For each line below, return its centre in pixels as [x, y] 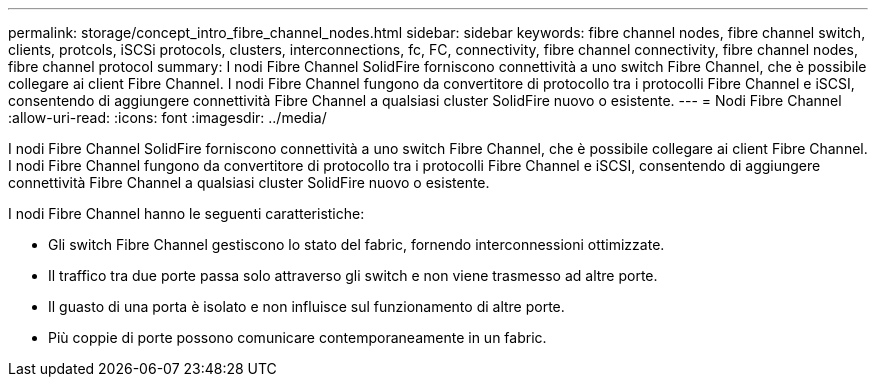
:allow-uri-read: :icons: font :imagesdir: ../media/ [167, 117]
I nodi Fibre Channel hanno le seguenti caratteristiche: [186, 213]
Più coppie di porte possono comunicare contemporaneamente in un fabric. [297, 337]
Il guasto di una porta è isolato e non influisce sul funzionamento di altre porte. [306, 306]
